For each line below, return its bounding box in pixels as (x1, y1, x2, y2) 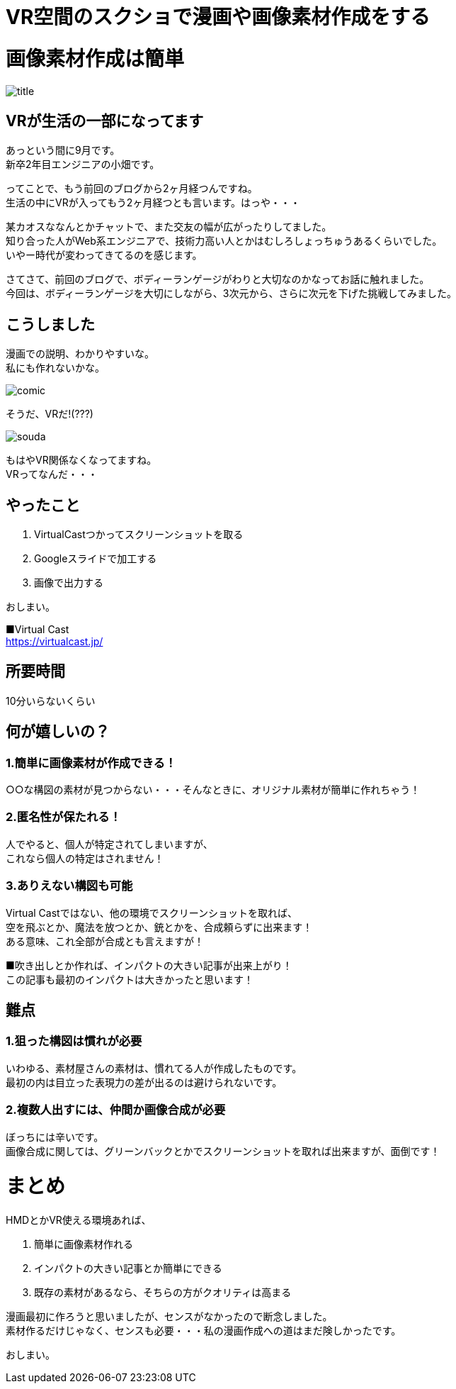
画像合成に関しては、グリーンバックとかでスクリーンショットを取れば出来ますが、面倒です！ (6, 1144, 440, 1157)
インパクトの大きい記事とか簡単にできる (34, 1262, 222, 1275)
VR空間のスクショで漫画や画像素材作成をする (6, 5, 431, 29)
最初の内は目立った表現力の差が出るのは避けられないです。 (6, 1076, 283, 1088)
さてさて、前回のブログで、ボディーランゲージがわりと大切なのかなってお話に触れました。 (6, 273, 430, 286)
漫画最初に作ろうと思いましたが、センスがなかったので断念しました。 (6, 1310, 333, 1323)
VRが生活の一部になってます (6, 111, 204, 130)
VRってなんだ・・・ (6, 468, 98, 481)
